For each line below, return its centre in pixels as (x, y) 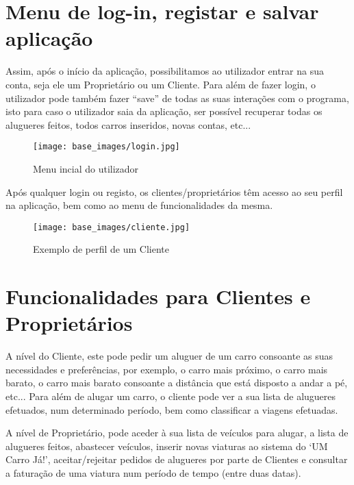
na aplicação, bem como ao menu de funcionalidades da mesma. (139, 205)
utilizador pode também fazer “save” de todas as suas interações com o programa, (177, 98)
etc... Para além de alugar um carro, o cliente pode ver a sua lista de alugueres (171, 396)
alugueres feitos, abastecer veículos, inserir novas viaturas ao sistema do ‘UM (167, 446)
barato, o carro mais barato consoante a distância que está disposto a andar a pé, (177, 383)
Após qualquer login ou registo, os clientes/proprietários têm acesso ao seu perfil (174, 191)
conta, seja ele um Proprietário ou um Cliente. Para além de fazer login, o (161, 84)
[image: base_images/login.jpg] (106, 147)
